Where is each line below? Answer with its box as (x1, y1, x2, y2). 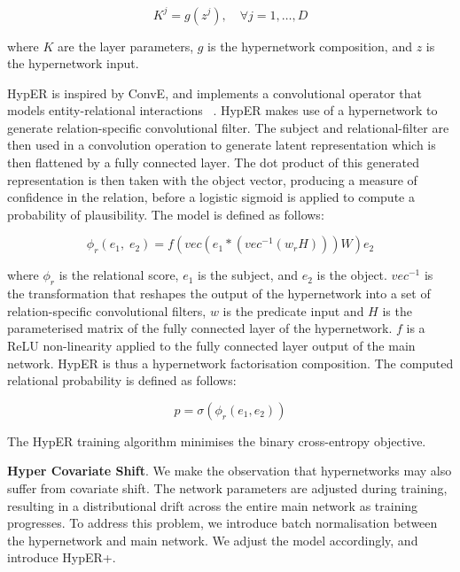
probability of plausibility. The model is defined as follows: (7, 205, 324, 223)
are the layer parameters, (58, 36, 194, 55)
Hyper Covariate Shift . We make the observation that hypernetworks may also (7, 461, 452, 480)
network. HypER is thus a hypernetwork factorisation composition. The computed (7, 353, 454, 372)
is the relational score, (58, 266, 179, 284)
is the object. (316, 266, 387, 284)
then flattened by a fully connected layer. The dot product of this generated (7, 153, 419, 172)
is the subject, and (198, 266, 298, 284)
